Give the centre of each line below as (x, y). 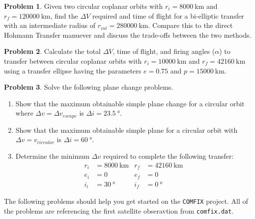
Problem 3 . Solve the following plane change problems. (89, 87)
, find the (64, 15)
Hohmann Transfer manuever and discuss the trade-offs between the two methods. (128, 35)
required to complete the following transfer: (168, 156)
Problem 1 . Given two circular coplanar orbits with (84, 6)
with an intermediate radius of (50, 25)
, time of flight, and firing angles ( (164, 51)
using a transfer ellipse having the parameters (73, 70)
